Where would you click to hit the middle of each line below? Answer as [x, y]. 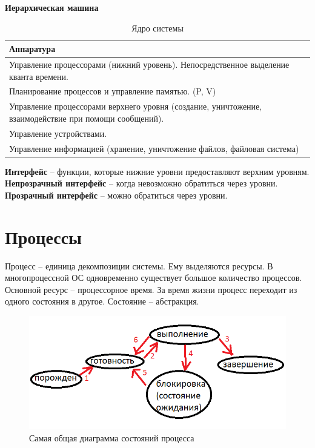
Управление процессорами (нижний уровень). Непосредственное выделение [149, 64]
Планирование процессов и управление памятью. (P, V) [113, 91]
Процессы [43, 236]
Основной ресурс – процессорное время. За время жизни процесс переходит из [151, 289]
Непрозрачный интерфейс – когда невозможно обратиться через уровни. [141, 183]
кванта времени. [39, 76]
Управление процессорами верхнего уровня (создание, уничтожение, [136, 106]
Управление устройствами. [58, 133]
